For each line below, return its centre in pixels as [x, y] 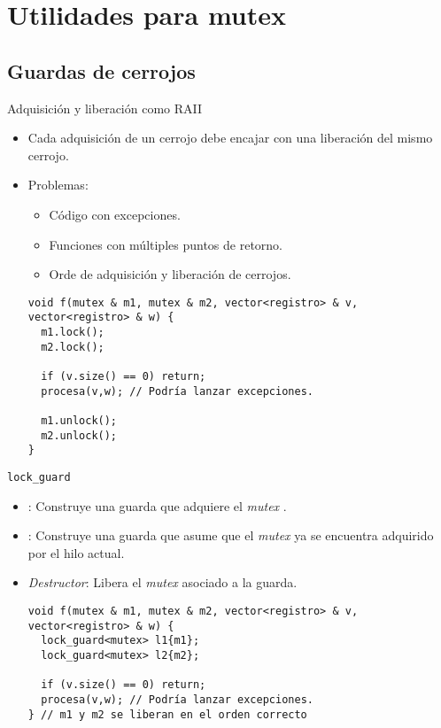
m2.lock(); [73, 347]
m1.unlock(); [79, 420]
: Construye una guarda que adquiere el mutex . [157, 505]
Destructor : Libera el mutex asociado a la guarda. [162, 582]
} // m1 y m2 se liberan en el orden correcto [167, 714]
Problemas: [58, 185]
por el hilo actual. [76, 552]
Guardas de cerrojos [101, 70]
